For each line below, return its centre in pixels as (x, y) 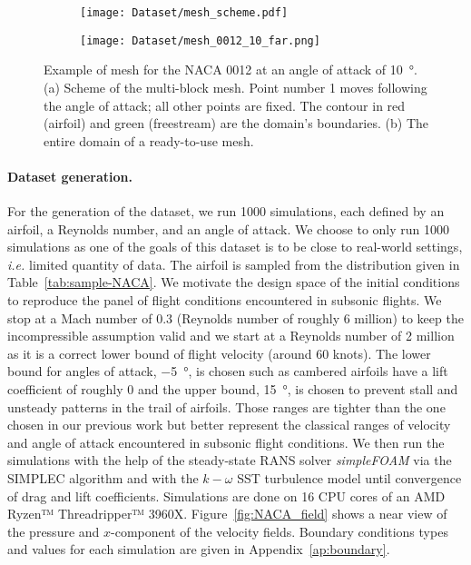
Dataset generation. (70, 176)
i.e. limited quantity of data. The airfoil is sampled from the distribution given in (234, 264)
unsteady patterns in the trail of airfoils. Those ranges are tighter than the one (226, 406)
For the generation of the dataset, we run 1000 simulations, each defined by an (226, 211)
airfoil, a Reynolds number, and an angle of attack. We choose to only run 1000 (228, 228)
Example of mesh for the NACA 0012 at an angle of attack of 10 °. (231, 69)
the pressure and (54, 531)
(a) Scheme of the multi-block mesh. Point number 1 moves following (235, 87)
